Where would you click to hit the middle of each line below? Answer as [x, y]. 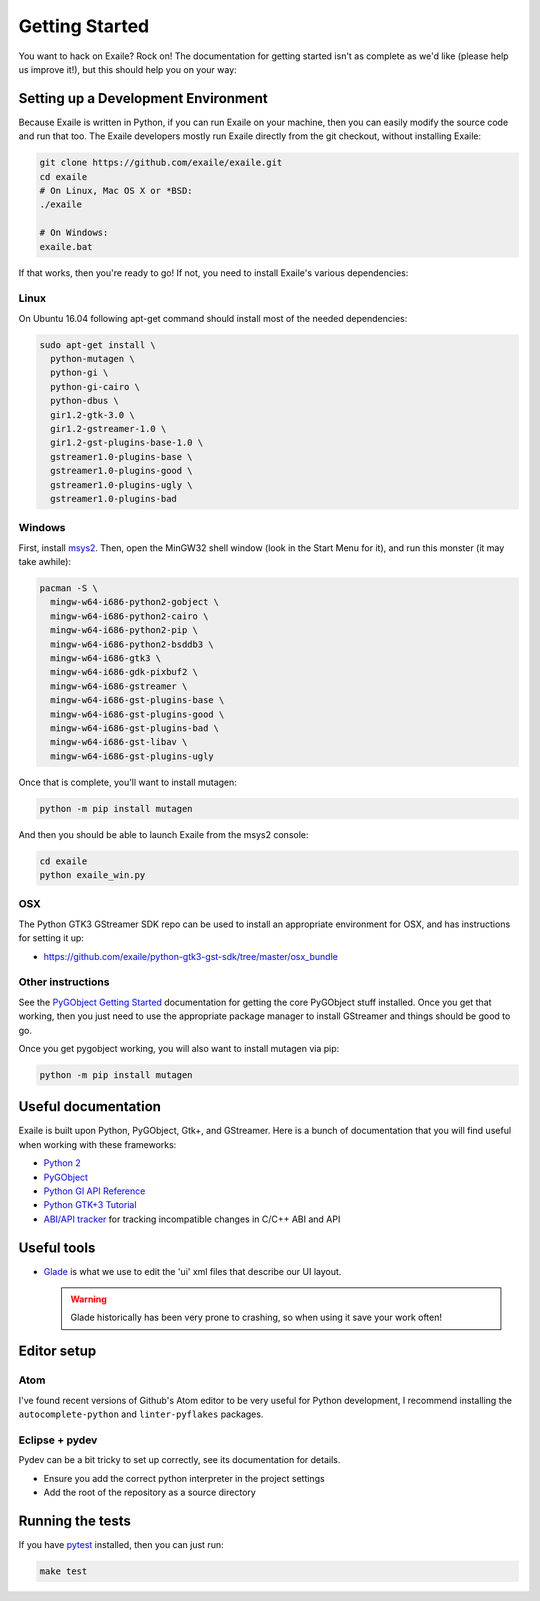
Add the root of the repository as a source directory [150, 1492]
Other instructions [64, 982]
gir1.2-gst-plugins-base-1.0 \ [127, 443]
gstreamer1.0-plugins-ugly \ [122, 484]
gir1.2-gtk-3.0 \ [92, 414]
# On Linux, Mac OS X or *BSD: [116, 190]
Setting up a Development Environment [143, 98]
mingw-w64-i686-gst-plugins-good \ [137, 714]
